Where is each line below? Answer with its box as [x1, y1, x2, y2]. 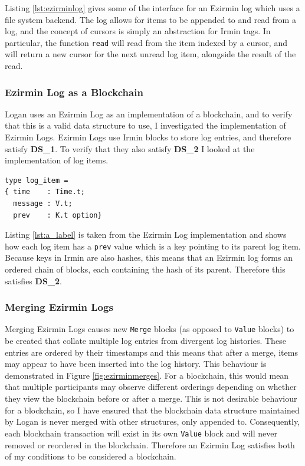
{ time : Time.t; [5, 188, 86, 196]
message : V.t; [13, 199, 73, 208]
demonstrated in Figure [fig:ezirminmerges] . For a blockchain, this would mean [5, 369, 289, 381]
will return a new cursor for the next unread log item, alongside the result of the [5, 48, 296, 60]
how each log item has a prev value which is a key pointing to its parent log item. [5, 239, 301, 252]
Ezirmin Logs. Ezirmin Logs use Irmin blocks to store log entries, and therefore [5, 131, 291, 143]
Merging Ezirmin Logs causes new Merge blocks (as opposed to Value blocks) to [5, 323, 294, 335]
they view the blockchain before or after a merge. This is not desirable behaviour [5, 392, 297, 405]
